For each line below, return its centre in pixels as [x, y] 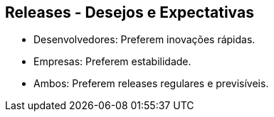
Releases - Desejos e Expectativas [130, 12]
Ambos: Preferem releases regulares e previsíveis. [151, 84]
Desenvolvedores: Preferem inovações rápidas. [144, 40]
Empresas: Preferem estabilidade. [112, 62]
